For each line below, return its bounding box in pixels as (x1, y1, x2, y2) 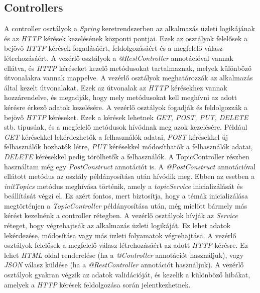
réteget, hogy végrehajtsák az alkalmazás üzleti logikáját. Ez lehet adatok (4, 220, 231, 231)
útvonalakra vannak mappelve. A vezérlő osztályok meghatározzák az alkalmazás (4, 72, 253, 83)
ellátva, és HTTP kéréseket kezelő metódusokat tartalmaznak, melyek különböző (4, 62, 251, 73)
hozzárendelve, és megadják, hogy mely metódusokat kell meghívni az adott (4, 92, 237, 103)
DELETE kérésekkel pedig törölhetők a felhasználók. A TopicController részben (4, 151, 249, 161)
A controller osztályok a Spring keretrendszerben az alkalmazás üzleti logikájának (4, 23, 255, 34)
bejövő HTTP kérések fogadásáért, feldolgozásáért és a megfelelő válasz (4, 43, 223, 53)
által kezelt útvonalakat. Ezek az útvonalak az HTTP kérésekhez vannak (4, 82, 227, 92)
